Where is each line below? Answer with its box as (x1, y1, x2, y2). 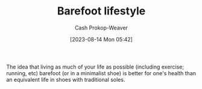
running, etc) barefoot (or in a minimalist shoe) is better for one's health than (6, 69, 197, 76)
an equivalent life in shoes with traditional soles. (6, 76, 125, 83)
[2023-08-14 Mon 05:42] (70, 35, 133, 43)
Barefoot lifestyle (57, 4, 146, 18)
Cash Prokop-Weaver (74, 24, 128, 31)
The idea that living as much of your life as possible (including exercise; (6, 63, 185, 70)
